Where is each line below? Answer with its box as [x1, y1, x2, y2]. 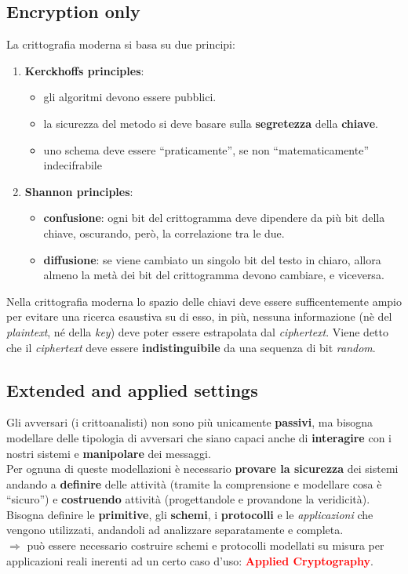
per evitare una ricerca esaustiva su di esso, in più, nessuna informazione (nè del [6, 308, 392, 325]
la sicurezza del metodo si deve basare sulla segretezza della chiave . [43, 114, 378, 131]
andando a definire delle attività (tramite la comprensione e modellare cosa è [6, 475, 382, 492]
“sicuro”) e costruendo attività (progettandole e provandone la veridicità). [6, 491, 370, 507]
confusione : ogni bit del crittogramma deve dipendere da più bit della [43, 209, 385, 226]
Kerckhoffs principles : [24, 62, 144, 78]
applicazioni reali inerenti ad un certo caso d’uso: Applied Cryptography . [6, 552, 373, 569]
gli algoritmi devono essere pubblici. [43, 89, 217, 105]
